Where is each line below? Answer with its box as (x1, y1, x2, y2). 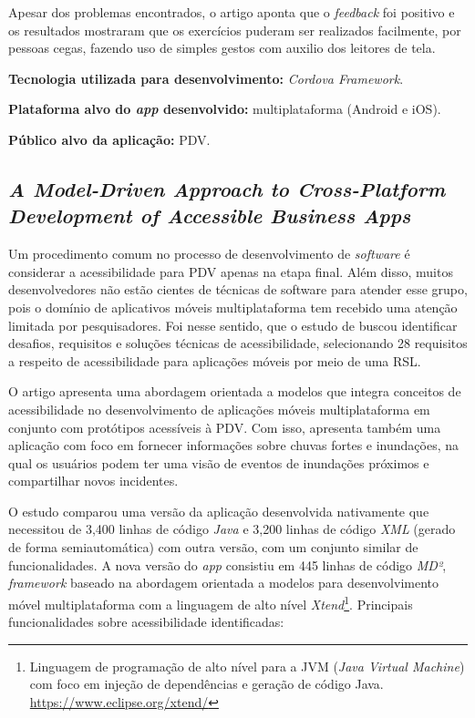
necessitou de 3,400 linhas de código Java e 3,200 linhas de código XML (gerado (8, 519, 456, 538)
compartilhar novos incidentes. (8, 471, 179, 490)
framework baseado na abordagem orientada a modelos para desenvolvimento (8, 573, 439, 592)
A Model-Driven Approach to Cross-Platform (8, 174, 446, 202)
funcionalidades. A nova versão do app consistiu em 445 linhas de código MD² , (8, 555, 447, 574)
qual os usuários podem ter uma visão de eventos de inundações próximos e (8, 453, 429, 472)
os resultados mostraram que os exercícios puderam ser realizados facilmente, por (8, 20, 461, 39)
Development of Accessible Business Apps (8, 201, 411, 230)
